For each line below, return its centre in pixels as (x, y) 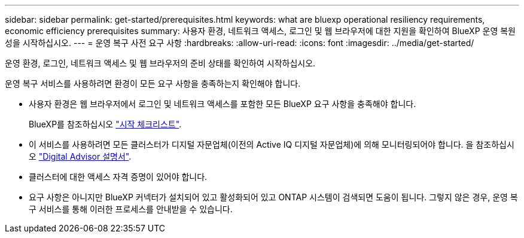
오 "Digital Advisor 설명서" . (80, 156)
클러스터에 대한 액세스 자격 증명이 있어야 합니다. (118, 177)
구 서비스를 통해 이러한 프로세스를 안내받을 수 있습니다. (131, 209)
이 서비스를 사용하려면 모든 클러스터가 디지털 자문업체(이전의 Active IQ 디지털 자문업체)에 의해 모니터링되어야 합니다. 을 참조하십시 (272, 144)
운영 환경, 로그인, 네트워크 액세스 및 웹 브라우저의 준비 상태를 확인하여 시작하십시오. (160, 63)
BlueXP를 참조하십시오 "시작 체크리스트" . (105, 124)
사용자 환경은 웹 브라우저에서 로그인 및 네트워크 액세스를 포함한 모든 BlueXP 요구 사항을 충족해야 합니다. (223, 104)
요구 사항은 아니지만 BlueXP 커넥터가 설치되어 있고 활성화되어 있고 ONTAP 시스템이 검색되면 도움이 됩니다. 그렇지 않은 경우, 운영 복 (273, 197)
